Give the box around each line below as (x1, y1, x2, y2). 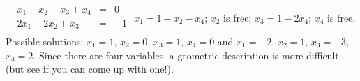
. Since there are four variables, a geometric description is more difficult (33, 47, 339, 62)
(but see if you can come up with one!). (6, 61, 174, 76)
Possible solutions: (6, 34, 84, 48)
